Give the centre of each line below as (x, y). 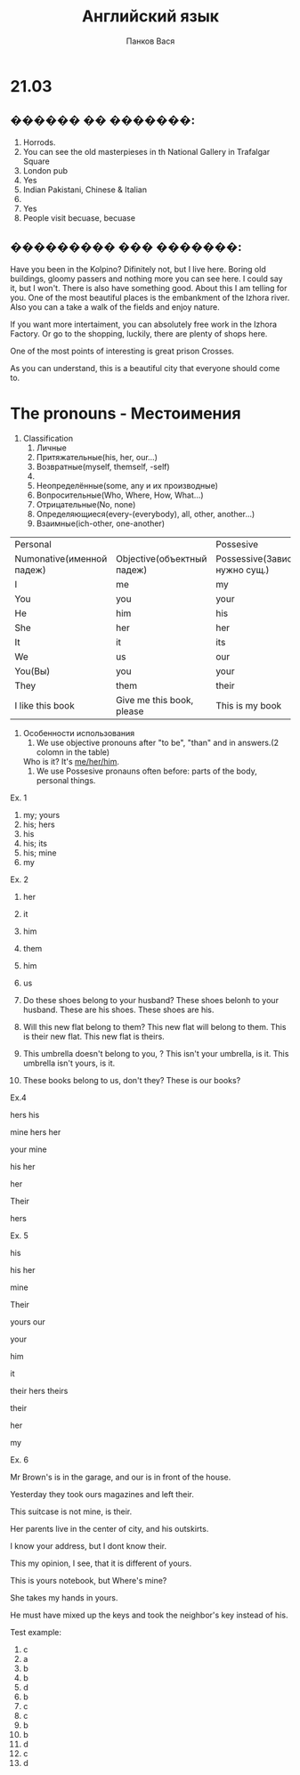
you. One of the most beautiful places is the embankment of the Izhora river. (150, 297)
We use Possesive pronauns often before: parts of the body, (146, 771)
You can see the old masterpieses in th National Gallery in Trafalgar (146, 151)
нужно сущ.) (243, 570)
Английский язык (150, 16)
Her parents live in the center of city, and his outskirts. (109, 1528)
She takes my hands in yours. (64, 1597)
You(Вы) (32, 671)
